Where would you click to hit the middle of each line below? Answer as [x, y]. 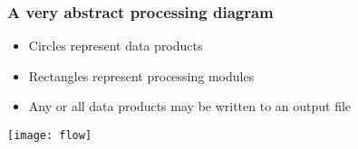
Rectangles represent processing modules [141, 75]
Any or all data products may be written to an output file [190, 106]
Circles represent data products [116, 46]
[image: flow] [50, 135]
